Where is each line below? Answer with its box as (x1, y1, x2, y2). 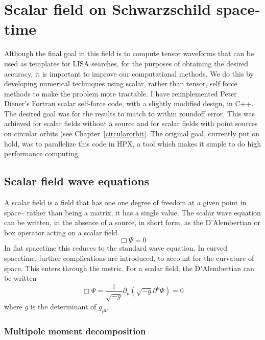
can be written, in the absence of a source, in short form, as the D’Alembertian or (4, 217, 260, 228)
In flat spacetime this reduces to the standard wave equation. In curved (4, 242, 228, 253)
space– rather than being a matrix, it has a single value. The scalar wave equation (4, 207, 261, 217)
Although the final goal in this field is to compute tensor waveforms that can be (4, 48, 254, 59)
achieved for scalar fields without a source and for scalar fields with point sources (4, 118, 258, 129)
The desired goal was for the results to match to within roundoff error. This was (4, 108, 255, 118)
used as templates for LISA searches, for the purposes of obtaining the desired (4, 58, 249, 68)
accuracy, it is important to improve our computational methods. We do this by (4, 68, 254, 79)
